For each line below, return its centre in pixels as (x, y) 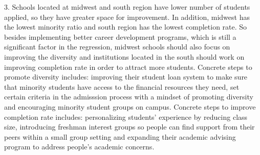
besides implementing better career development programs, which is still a (120, 36)
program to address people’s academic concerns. (79, 147)
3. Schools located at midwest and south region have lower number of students (127, 7)
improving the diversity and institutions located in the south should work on (124, 56)
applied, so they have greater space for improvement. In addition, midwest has (127, 17)
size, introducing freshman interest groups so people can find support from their (129, 127)
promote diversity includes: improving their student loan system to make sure (126, 77)
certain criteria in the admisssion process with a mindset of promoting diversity (129, 97)
